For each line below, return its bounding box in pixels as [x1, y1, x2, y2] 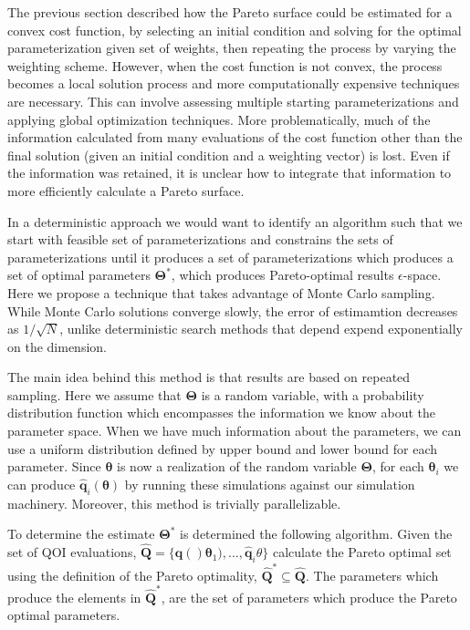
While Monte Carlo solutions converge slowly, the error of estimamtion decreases [7, 301, 458, 320]
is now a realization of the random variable [117, 457, 357, 476]
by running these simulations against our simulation [124, 474, 415, 493]
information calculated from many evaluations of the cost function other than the [7, 128, 463, 147]
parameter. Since [7, 457, 101, 476]
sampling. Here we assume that [7, 385, 182, 404]
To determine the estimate [7, 524, 155, 543]
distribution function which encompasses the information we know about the [7, 403, 436, 422]
